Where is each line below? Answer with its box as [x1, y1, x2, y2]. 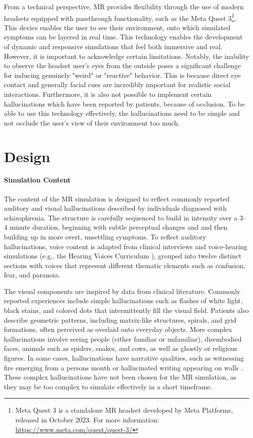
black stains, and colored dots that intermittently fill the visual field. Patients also [4, 305, 249, 315]
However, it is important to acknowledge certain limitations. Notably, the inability [4, 51, 249, 61]
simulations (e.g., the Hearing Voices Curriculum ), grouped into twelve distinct [4, 251, 242, 261]
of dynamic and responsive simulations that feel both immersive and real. [4, 41, 223, 52]
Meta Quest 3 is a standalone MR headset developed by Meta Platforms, [15, 405, 233, 415]
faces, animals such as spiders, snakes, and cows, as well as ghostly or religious [4, 343, 237, 353]
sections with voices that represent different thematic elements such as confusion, [4, 260, 246, 270]
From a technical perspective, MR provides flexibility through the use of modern [4, 1, 244, 11]
